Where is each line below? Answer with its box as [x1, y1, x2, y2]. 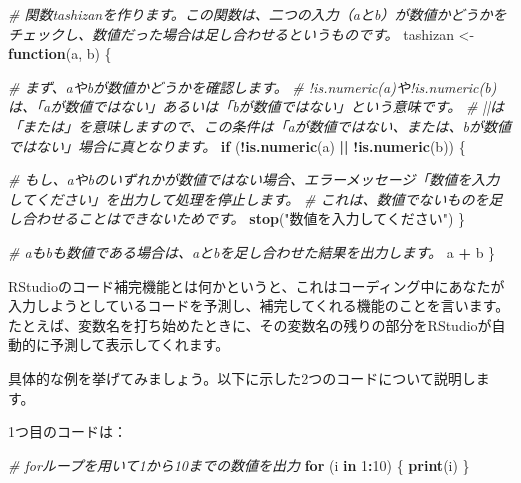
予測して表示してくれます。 [49, 334, 230, 355]
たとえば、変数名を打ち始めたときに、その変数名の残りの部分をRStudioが [8, 314, 492, 335]
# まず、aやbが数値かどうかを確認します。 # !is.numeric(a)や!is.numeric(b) [8, 76, 497, 97]
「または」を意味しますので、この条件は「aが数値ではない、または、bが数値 [8, 115, 512, 136]
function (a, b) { [8, 43, 112, 64]
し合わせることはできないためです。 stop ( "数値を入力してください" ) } [8, 208, 466, 229]
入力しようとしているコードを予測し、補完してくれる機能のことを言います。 [8, 295, 510, 316]
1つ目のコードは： [8, 421, 127, 442]
